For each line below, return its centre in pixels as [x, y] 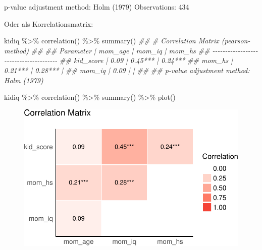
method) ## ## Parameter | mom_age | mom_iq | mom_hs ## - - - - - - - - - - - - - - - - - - [131, 50]
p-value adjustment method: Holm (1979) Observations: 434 [97, 7]
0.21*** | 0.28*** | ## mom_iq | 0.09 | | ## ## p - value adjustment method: [127, 70]
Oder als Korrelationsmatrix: [49, 23]
